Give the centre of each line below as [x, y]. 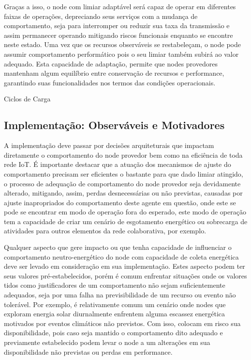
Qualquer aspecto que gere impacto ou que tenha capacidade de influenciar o [118, 247]
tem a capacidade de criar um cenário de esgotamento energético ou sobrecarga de [126, 221]
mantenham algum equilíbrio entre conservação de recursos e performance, [114, 73]
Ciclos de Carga [27, 99]
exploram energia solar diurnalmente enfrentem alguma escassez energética [115, 314]
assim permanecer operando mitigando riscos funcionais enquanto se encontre [118, 35]
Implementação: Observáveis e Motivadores [114, 125]
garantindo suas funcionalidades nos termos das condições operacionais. [110, 82]
